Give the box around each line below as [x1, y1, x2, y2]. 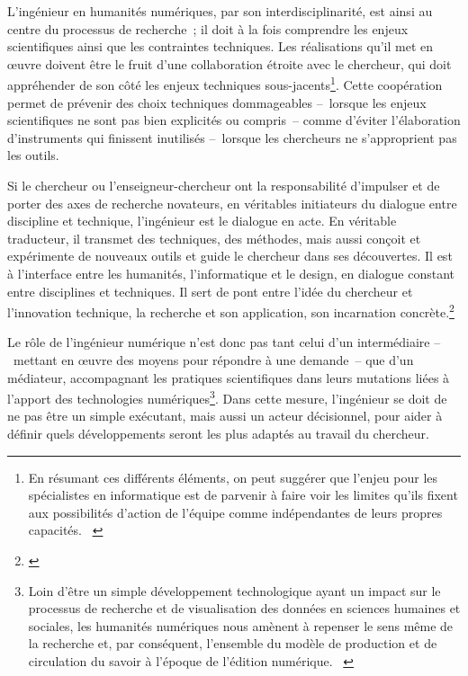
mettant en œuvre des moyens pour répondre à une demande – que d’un [13, 351, 414, 369]
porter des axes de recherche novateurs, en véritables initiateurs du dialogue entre [7, 193, 457, 212]
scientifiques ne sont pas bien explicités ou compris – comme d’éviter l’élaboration [7, 111, 461, 129]
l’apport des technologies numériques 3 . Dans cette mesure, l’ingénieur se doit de [7, 387, 447, 407]
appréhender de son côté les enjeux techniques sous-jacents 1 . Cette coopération [7, 73, 443, 94]
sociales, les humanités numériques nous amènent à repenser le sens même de [28, 616, 454, 635]
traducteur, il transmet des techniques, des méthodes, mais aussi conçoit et [7, 228, 421, 247]
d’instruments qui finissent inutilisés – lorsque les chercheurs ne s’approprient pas [7, 128, 457, 147]
